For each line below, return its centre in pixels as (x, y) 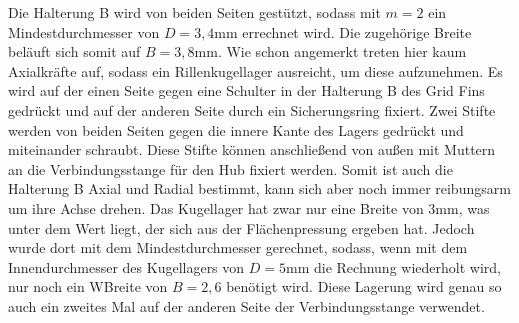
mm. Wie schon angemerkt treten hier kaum (330, 51)
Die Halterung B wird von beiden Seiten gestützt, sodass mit (194, 12)
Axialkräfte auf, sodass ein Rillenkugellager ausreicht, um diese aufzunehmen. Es (255, 70)
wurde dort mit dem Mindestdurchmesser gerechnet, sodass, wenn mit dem (238, 247)
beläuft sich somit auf (74, 51)
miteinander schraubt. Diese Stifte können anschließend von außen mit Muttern (252, 149)
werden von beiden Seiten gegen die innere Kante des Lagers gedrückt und (236, 129)
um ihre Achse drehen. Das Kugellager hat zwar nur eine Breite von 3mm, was (249, 207)
